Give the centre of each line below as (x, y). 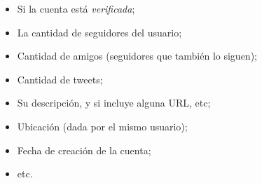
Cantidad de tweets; (60, 79)
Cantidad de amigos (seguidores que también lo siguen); (137, 56)
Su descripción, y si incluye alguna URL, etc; (114, 103)
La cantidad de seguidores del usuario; (99, 32)
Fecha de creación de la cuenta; (84, 150)
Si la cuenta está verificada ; (76, 8)
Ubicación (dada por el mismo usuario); (102, 126)
